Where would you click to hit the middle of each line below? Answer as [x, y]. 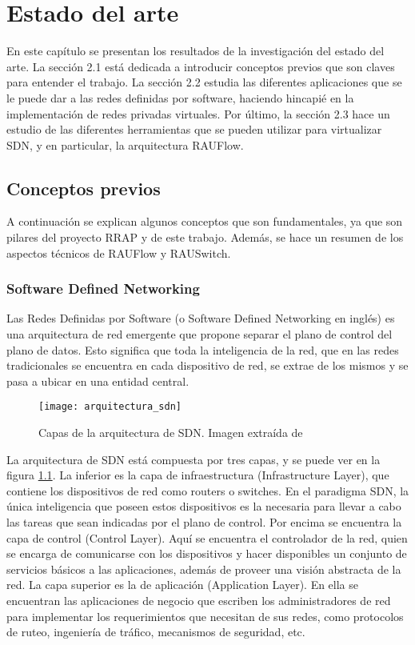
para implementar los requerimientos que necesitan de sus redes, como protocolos [205, 616]
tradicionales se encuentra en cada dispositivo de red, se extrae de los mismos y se [207, 365]
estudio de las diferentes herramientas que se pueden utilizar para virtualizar [194, 129]
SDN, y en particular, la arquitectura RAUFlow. [125, 144]
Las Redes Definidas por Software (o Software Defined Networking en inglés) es [201, 318]
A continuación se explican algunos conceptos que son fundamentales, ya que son [205, 221]
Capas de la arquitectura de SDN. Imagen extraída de [171, 433]
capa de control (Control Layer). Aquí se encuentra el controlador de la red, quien [207, 537]
